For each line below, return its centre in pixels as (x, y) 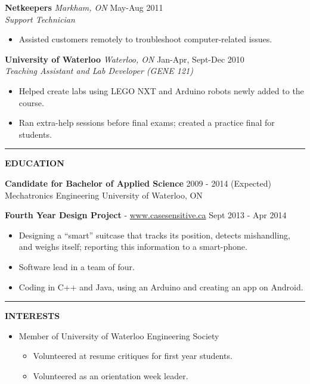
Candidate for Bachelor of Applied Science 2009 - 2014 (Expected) (138, 183)
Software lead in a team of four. (77, 266)
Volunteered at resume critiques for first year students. (133, 356)
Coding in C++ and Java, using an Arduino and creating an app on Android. (161, 287)
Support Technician (40, 19)
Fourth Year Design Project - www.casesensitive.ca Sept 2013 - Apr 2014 (146, 215)
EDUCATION (35, 163)
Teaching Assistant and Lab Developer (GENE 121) (99, 71)
